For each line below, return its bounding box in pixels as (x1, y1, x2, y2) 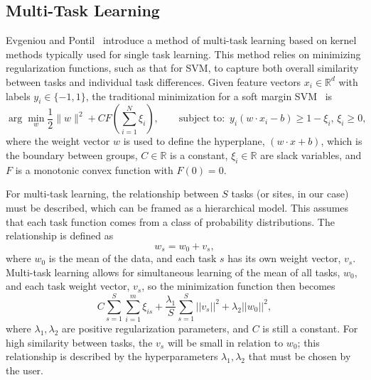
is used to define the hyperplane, (123, 134, 265, 148)
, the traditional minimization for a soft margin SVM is (85, 88, 333, 103)
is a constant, (170, 147, 228, 162)
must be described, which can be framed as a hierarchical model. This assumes (6, 200, 349, 215)
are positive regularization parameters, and (62, 321, 249, 336)
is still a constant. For (262, 321, 358, 336)
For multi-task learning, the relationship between (6, 186, 219, 201)
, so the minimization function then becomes (141, 278, 335, 293)
